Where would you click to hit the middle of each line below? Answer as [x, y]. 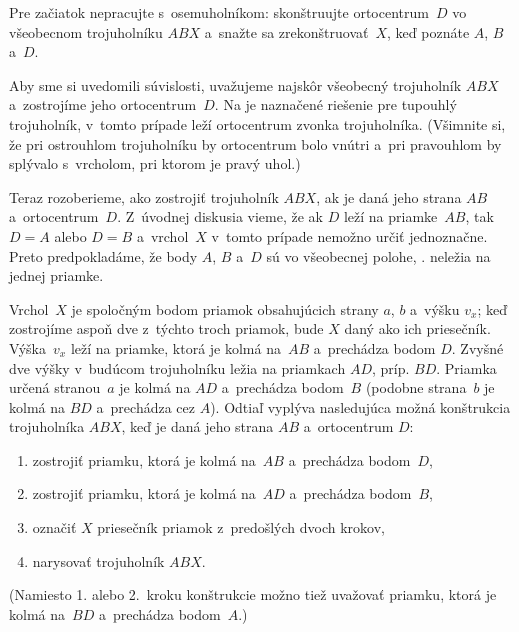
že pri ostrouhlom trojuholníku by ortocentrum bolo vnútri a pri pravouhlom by [255, 143]
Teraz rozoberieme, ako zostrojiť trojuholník [144, 196]
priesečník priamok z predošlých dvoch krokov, [241, 527]
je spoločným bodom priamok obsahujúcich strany [225, 308]
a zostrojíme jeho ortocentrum [103, 104]
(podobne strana [416, 387]
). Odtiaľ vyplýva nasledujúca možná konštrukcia [360, 406]
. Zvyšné [477, 347]
